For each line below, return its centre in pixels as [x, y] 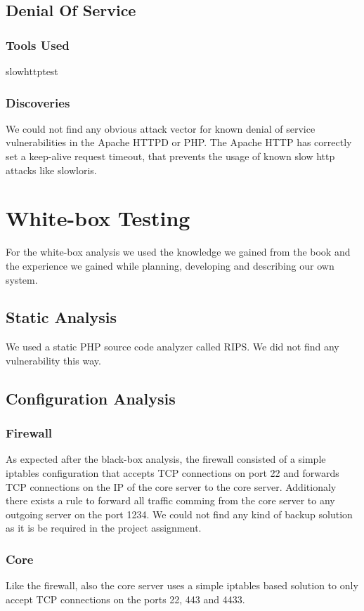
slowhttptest [32, 71]
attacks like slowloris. [51, 170]
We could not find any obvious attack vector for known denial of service [161, 128]
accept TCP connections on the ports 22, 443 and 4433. [125, 599]
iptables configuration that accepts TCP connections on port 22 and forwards [173, 473]
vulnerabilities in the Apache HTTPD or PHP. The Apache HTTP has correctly [179, 142]
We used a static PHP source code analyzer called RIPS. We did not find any [173, 347]
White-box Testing [98, 218]
